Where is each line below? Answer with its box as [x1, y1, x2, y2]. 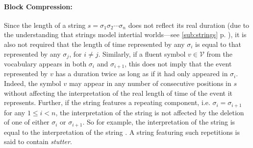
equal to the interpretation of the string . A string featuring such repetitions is [4, 127, 240, 137]
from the [206, 48, 233, 59]
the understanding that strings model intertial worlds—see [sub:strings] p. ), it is [4, 29, 247, 40]
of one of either [4, 117, 50, 127]
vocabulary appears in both [4, 59, 87, 69]
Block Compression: [4, 1, 73, 11]
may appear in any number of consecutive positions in [69, 78, 231, 88]
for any [4, 107, 25, 117]
